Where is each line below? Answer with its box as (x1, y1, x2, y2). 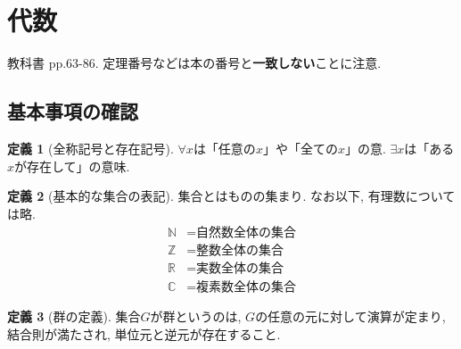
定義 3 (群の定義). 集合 (7, 307, 141, 326)
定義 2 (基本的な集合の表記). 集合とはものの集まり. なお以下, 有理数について (7, 187, 456, 205)
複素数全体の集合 (196, 281, 297, 295)
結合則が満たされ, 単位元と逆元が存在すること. (7, 325, 281, 344)
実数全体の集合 (196, 262, 284, 276)
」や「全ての (262, 138, 338, 157)
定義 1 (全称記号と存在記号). (7, 138, 174, 157)
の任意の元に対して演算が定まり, (255, 307, 446, 326)
